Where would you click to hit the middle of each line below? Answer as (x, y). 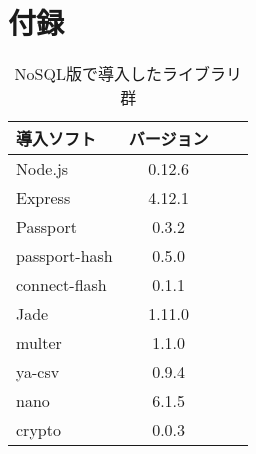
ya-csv (38, 372)
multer (39, 343)
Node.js (42, 169)
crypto (38, 430)
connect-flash (61, 285)
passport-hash (64, 256)
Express (43, 198)
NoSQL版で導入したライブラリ (128, 74)
